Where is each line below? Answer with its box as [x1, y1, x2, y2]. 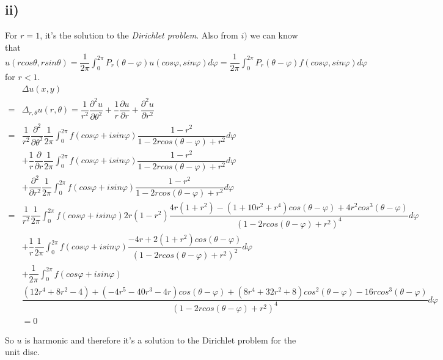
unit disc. [5, 345, 40, 358]
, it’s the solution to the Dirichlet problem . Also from [40, 29, 238, 42]
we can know [250, 29, 298, 42]
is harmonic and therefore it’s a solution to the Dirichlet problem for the [24, 333, 296, 346]
